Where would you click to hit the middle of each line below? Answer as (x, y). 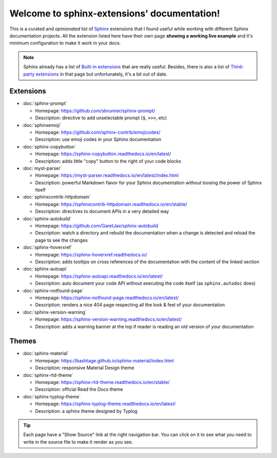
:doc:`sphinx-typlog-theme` (52, 396)
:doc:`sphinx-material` (46, 353)
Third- (237, 67)
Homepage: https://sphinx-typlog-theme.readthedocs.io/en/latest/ (105, 404)
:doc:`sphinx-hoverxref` (47, 247)
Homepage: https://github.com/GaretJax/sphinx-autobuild (97, 226)
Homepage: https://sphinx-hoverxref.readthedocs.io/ (91, 254)
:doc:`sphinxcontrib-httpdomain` (57, 197)
